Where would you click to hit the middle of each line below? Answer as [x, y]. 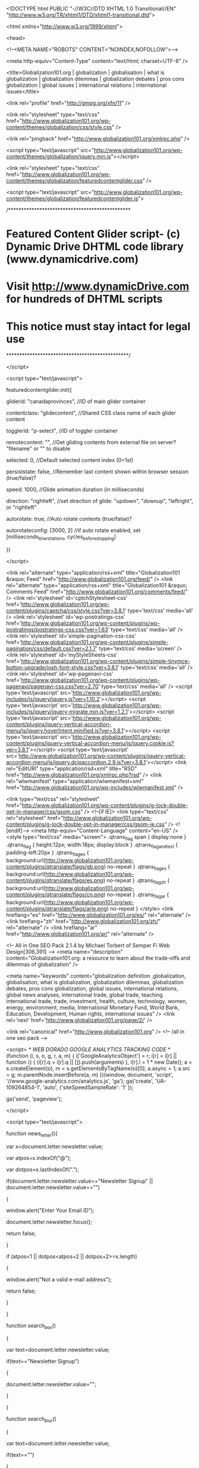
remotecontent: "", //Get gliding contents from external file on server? [91, 442]
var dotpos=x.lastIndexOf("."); [42, 1169]
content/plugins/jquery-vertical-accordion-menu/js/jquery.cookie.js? [90, 743]
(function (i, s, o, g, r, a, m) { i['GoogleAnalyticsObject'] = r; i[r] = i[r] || [91, 1055]
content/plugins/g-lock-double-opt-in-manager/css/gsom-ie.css [86, 824]
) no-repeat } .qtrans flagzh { [136, 881]
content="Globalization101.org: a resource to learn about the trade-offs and [98, 958]
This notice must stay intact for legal [98, 326]
